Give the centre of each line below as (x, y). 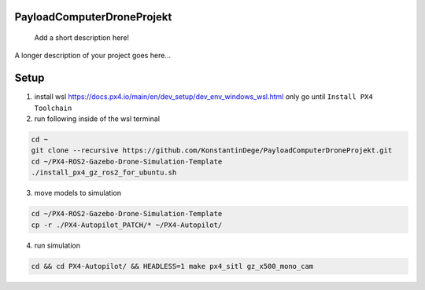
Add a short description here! (82, 38)
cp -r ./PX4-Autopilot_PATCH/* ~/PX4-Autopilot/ (127, 225)
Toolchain (53, 108)
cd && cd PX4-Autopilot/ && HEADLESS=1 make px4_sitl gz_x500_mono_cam (172, 266)
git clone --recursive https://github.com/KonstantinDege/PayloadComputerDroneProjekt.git (212, 151)
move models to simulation (78, 193)
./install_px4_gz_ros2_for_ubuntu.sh (104, 173)
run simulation (57, 245)
